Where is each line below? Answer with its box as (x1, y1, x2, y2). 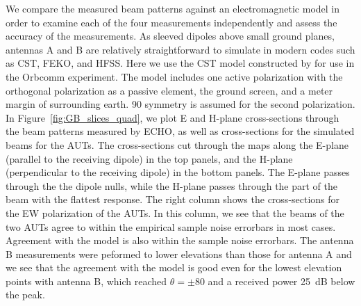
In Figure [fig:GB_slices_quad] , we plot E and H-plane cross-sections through (6, 110, 339, 124)
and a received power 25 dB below (208, 273, 355, 288)
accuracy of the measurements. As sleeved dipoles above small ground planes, (6, 29, 335, 43)
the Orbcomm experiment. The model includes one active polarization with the (6, 69, 343, 83)
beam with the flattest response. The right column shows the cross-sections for (6, 192, 340, 207)
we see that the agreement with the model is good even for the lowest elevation (6, 260, 342, 275)
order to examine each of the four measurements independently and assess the (6, 15, 337, 29)
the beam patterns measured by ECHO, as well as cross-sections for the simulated (6, 124, 355, 138)
